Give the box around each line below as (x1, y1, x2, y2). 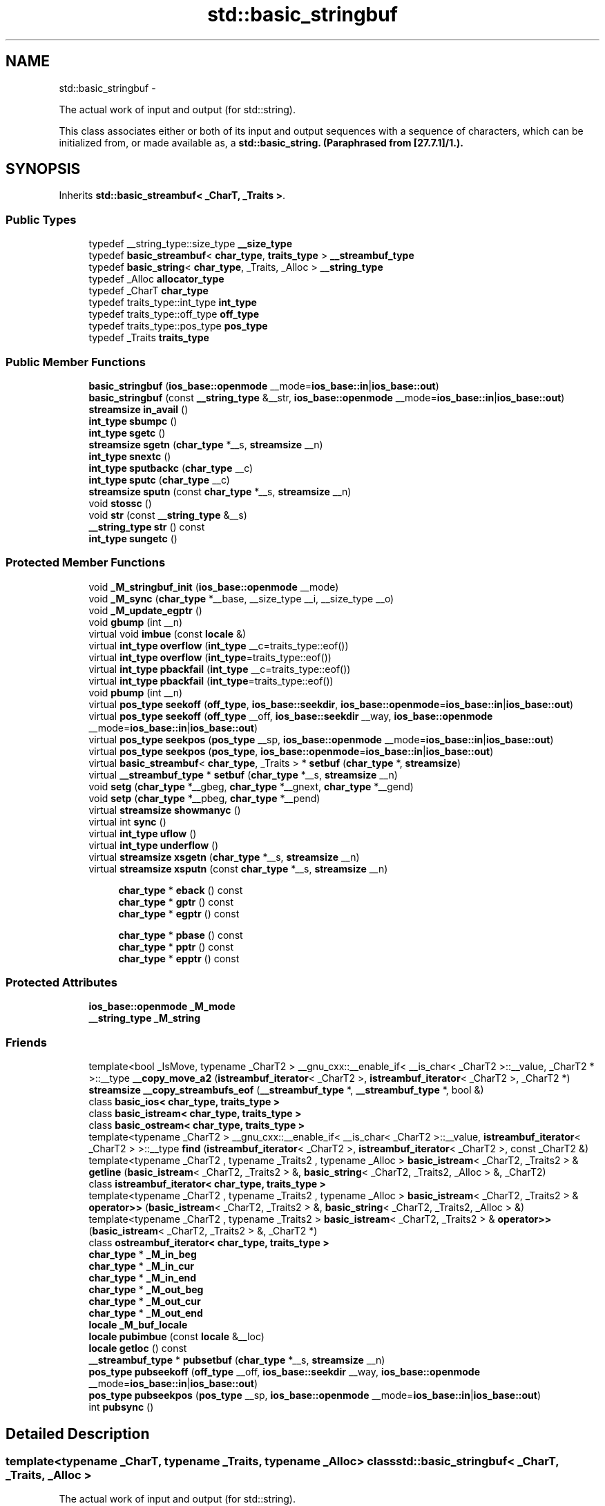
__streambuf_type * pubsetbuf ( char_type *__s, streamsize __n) (88, 1354, 385, 1366)
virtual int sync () (88, 815, 166, 828)
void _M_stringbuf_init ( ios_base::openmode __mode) (88, 580, 339, 593)
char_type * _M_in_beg (88, 1248, 197, 1261)
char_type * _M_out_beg (88, 1284, 204, 1296)
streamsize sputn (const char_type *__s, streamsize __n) (88, 485, 352, 497)
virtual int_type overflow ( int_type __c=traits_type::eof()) (88, 639, 349, 651)
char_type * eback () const (118, 884, 243, 896)
